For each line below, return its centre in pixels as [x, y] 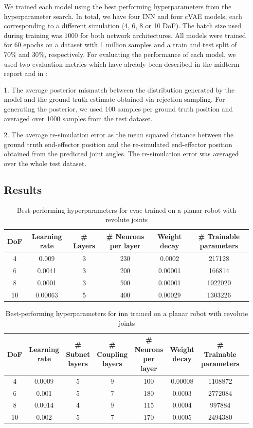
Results [23, 189]
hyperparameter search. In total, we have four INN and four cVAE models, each [123, 16]
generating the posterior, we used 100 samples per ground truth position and [118, 108]
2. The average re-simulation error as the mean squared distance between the [119, 135]
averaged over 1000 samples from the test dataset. [78, 118]
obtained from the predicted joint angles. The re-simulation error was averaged [121, 154]
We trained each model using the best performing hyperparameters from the [118, 6]
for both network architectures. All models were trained [163, 35]
